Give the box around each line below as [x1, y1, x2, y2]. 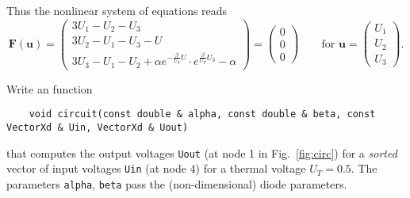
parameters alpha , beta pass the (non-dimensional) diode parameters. [6, 175, 347, 192]
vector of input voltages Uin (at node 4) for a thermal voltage [6, 160, 306, 177]
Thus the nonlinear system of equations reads [6, 2, 228, 18]
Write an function [6, 80, 93, 97]
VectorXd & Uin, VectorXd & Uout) [6, 121, 189, 133]
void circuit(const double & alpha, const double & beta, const [29, 109, 376, 120]
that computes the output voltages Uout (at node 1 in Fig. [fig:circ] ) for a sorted [6, 144, 397, 161]
